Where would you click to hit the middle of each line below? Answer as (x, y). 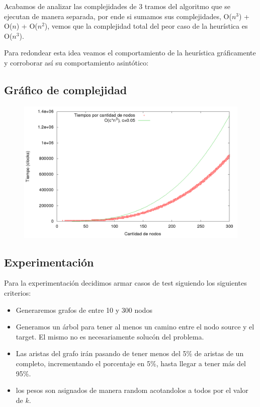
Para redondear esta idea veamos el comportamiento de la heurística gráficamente (130, 53)
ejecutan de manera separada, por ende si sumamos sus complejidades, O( (118, 16)
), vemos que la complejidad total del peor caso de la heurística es (146, 26)
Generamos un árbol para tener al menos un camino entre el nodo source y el (135, 327)
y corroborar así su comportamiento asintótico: (76, 62)
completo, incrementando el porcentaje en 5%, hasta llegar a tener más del (131, 363)
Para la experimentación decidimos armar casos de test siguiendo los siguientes (125, 283)
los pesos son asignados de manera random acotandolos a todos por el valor (132, 390)
